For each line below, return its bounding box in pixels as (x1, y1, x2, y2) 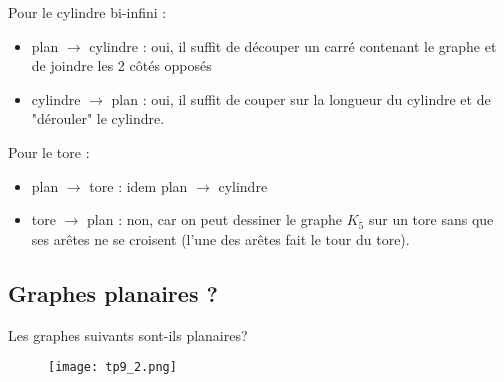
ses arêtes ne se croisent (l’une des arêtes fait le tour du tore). (31, 228, 410, 249)
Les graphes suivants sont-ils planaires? (8, 324, 248, 345)
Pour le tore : (8, 141, 90, 162)
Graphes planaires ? (8, 277, 218, 308)
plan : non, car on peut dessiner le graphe (87, 209, 343, 230)
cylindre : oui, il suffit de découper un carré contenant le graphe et (89, 35, 497, 56)
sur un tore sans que (368, 209, 494, 230)
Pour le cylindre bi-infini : (8, 2, 167, 22)
